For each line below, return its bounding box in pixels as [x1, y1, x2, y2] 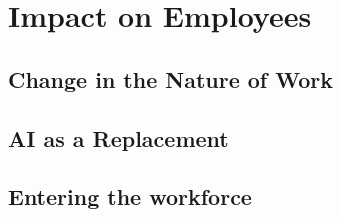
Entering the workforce [8, 181, 252, 212]
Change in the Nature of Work [8, 63, 334, 94]
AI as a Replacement [8, 122, 229, 153]
